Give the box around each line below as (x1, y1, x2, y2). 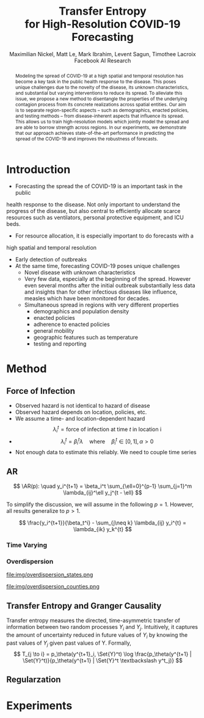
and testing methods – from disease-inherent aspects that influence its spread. (15, 112, 184, 119)
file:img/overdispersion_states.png (6, 571, 93, 578)
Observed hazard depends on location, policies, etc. (15, 408, 147, 416)
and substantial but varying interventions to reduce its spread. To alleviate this (15, 90, 183, 96)
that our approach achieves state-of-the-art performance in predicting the (15, 129, 174, 136)
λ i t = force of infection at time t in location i (53, 424, 162, 434)
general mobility (33, 327, 75, 335)
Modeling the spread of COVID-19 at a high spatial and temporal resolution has (15, 72, 184, 79)
